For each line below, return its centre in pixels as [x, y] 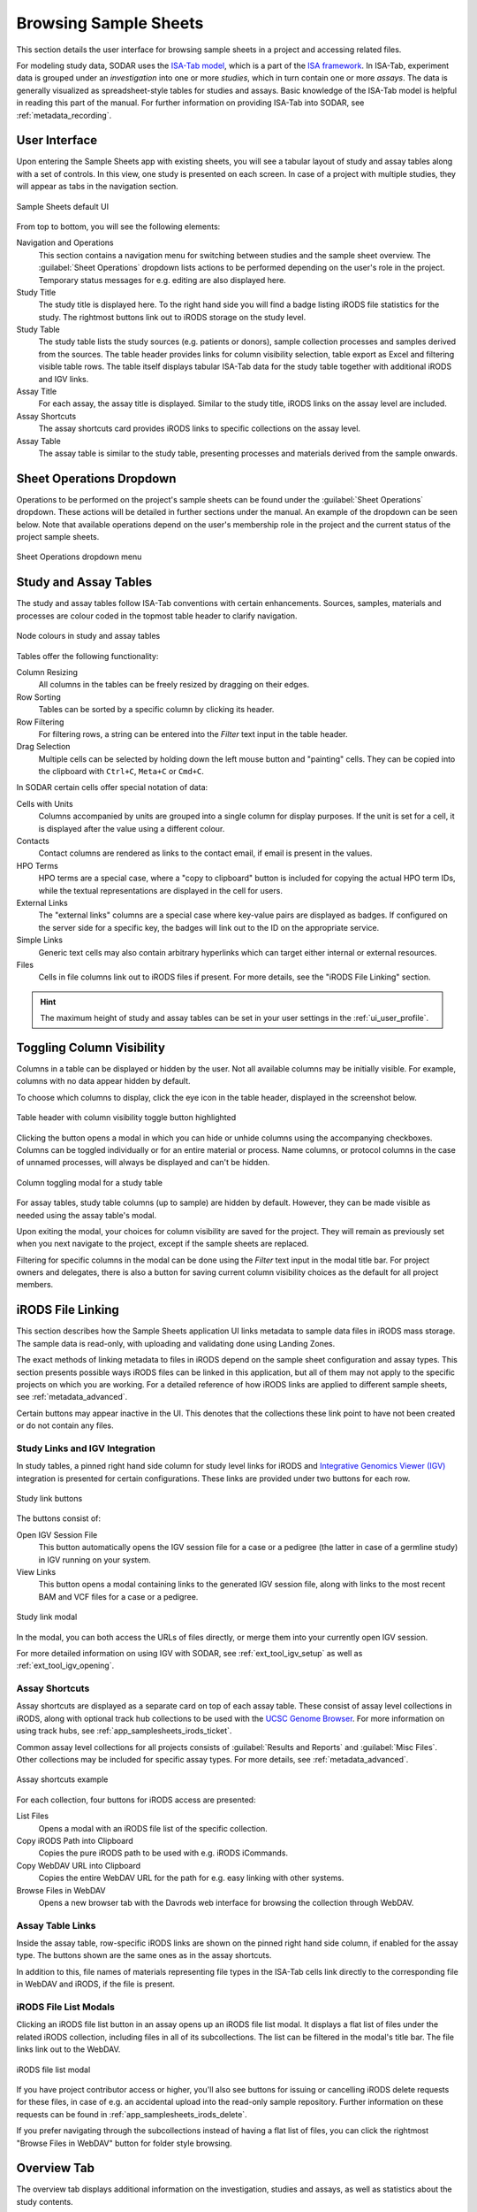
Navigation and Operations [65, 242]
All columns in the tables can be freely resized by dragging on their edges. [174, 685]
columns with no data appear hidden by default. [103, 1081]
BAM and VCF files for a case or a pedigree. [118, 1596]
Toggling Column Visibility [91, 1047]
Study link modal [47, 1617]
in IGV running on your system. [95, 1559]
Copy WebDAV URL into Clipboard [79, 1865]
